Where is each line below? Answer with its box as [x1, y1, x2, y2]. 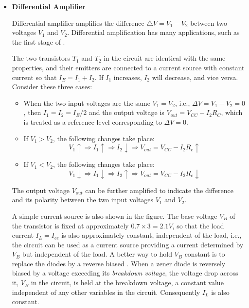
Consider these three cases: [12, 81, 92, 92]
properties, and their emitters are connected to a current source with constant [12, 62, 245, 72]
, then [23, 107, 41, 117]
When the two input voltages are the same [23, 97, 150, 108]
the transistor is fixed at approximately [12, 220, 129, 230]
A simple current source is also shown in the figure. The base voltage [12, 211, 217, 221]
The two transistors [12, 53, 71, 63]
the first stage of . [12, 36, 65, 47]
